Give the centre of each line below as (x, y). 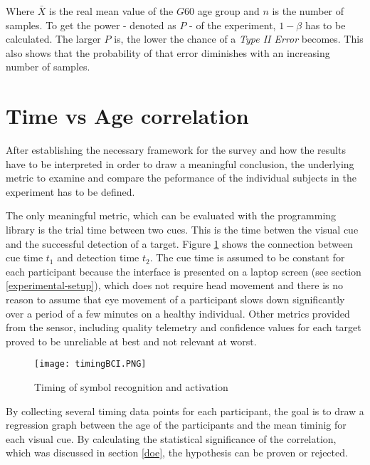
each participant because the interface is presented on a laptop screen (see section (184, 271)
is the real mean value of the (111, 11)
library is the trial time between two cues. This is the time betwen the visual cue (182, 230)
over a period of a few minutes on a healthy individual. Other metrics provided (178, 313)
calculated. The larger (53, 39)
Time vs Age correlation (127, 116)
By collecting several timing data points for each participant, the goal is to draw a (185, 411)
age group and (228, 11)
